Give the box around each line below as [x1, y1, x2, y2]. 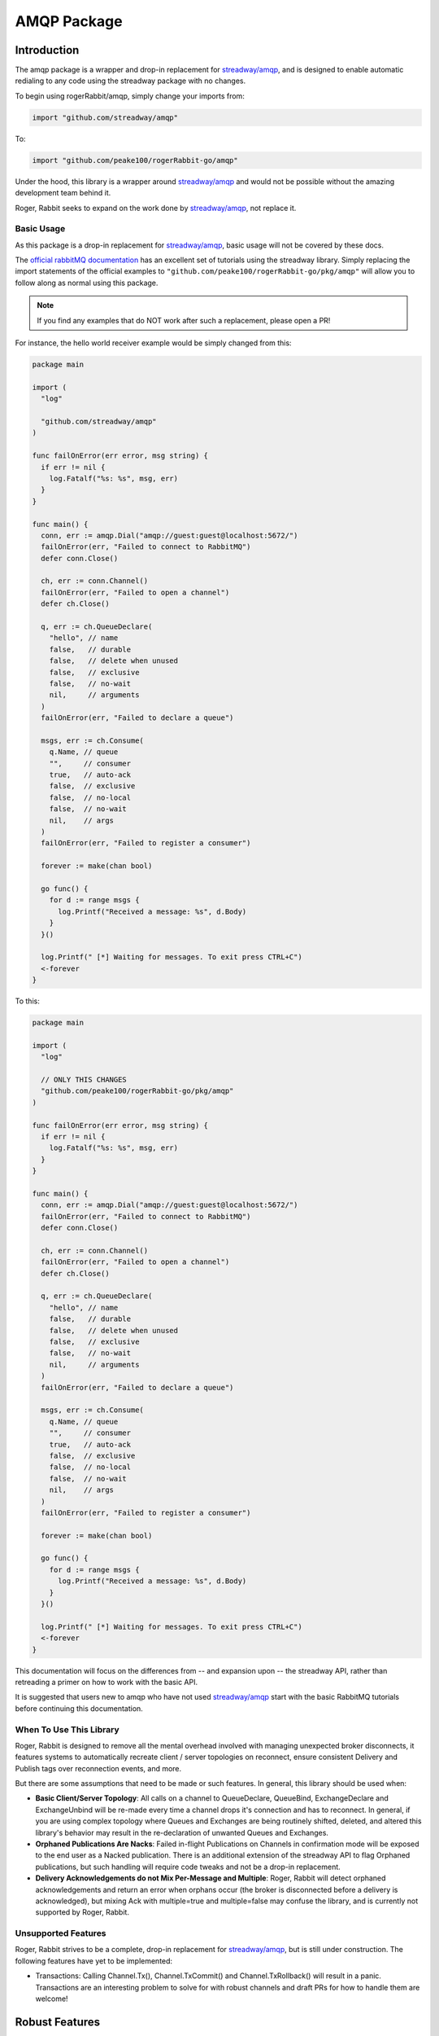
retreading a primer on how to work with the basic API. [15, 1677, 198, 1687]
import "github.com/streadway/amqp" [32, 112, 179, 122]
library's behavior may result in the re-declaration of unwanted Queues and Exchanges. [35, 1828, 329, 1837]
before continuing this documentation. [15, 1703, 144, 1713]
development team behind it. [15, 188, 111, 198]
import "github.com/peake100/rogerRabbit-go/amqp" [32, 156, 239, 165]
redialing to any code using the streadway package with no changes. [15, 76, 246, 86]
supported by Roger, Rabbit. [35, 1907, 130, 1917]
